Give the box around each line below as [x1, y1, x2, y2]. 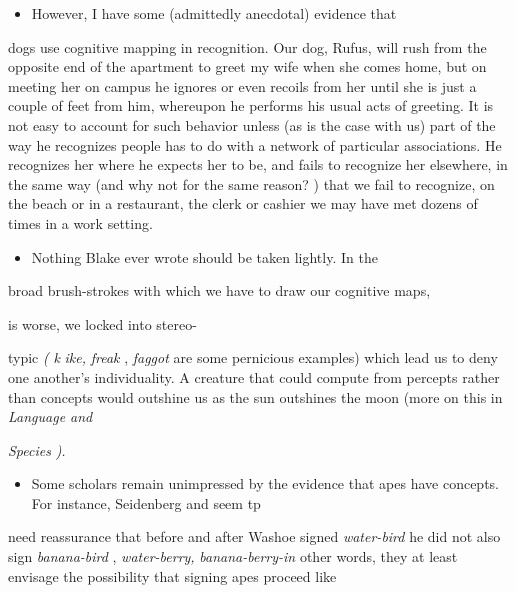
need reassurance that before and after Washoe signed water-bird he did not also [8, 526, 501, 547]
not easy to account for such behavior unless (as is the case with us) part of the [8, 114, 496, 135]
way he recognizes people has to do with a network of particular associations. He [8, 134, 502, 155]
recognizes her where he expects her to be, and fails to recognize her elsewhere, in [8, 154, 508, 175]
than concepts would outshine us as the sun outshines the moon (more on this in [8, 386, 503, 407]
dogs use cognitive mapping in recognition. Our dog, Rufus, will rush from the [8, 36, 487, 57]
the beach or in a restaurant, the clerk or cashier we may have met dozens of [8, 193, 478, 214]
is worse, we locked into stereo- [8, 313, 197, 334]
